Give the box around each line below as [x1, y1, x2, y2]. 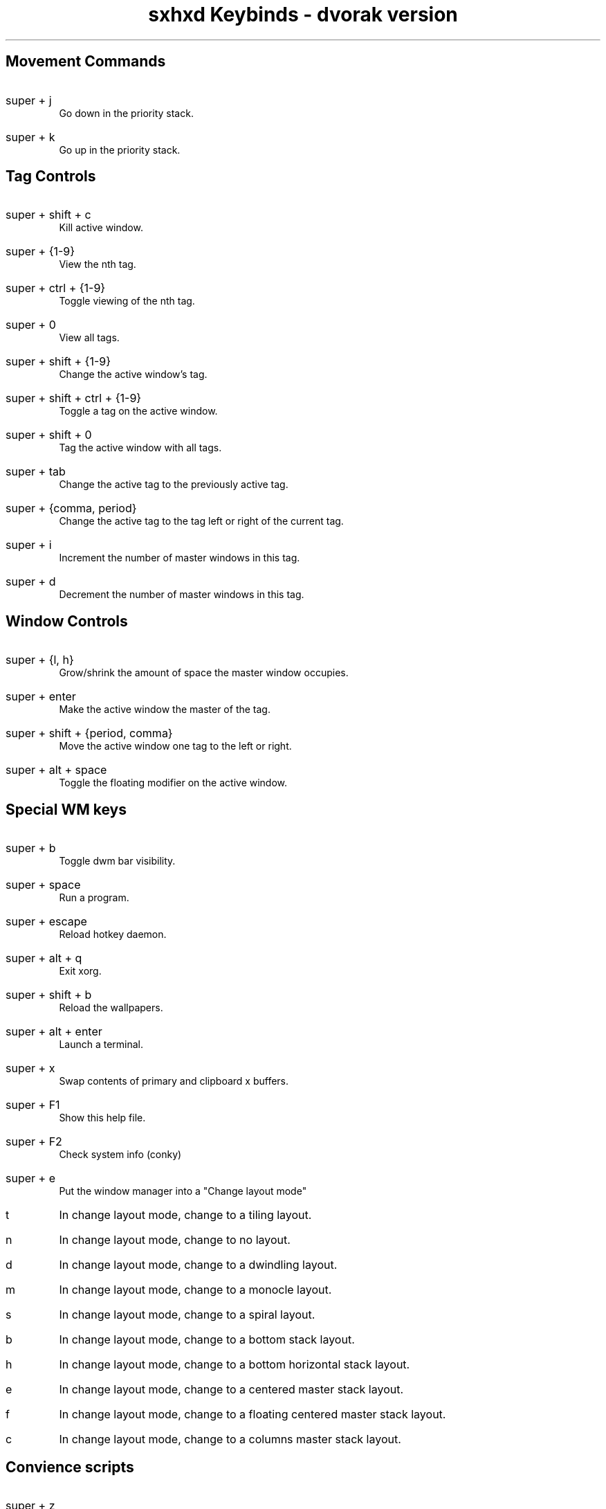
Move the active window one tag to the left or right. [59, 740, 292, 752]
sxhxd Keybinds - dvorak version [148, 3, 458, 26]
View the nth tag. [59, 258, 136, 271]
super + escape [6, 914, 87, 929]
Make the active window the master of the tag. [59, 703, 270, 716]
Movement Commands [6, 53, 166, 71]
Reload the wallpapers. [59, 1002, 163, 1014]
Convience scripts [6, 1458, 134, 1476]
